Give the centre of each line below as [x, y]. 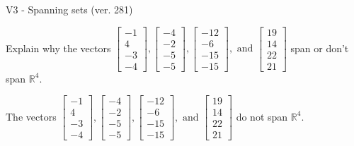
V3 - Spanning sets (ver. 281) [69, 9]
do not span [262, 116]
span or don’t [320, 48]
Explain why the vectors [58, 48]
